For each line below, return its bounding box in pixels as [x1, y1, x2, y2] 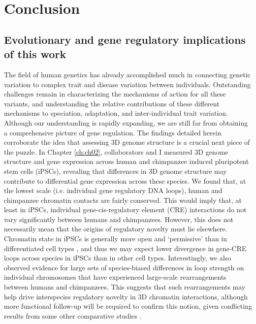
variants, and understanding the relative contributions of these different [4, 98, 220, 108]
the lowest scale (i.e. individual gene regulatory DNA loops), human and [4, 185, 223, 195]
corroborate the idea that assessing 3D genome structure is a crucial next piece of [4, 137, 250, 147]
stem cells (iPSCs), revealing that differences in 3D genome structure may [4, 165, 227, 176]
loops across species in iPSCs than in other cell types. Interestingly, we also [4, 253, 231, 263]
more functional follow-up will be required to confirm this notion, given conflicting [4, 301, 252, 311]
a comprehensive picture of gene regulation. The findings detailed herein [4, 127, 222, 137]
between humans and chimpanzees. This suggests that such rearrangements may [4, 282, 246, 292]
